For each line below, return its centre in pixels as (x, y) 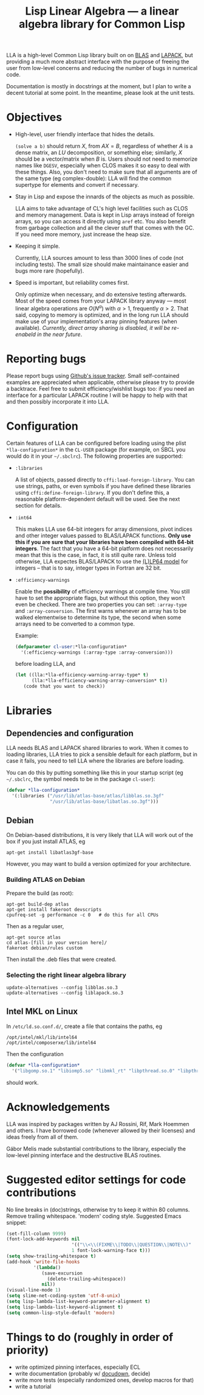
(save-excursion (62, 1273)
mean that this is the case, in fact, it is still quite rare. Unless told (95, 554)
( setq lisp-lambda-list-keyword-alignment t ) (65, 1307)
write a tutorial (33, 1386)
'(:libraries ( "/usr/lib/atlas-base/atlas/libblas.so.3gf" (88, 795)
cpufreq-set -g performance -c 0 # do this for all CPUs (83, 915)
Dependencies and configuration (70, 733)
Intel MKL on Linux (42, 1012)
